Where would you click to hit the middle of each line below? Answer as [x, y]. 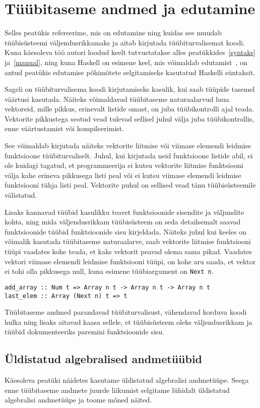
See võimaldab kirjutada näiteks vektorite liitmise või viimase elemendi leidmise [128, 145]
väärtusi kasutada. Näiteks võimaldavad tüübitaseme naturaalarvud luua [117, 99]
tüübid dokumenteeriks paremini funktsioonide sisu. [85, 332]
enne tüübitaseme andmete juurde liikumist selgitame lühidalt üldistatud [117, 390]
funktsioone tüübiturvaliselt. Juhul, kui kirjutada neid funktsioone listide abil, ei [129, 155]
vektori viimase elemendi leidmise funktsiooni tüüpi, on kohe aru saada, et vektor [130, 261]
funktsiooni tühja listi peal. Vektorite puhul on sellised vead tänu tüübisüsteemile [130, 185]
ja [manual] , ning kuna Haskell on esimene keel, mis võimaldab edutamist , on [126, 62]
